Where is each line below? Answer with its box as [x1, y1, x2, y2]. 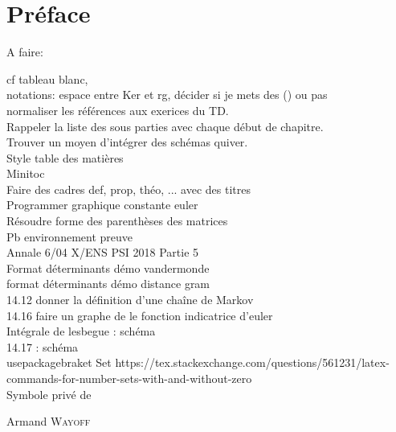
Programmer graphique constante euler [6, 196, 198, 213]
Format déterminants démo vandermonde [6, 259, 210, 276]
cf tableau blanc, [6, 70, 88, 87]
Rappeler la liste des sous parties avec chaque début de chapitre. [6, 117, 324, 134]
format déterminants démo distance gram [6, 275, 210, 292]
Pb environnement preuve [6, 228, 133, 245]
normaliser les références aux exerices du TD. [6, 101, 229, 118]
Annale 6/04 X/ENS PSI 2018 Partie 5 [6, 244, 199, 261]
